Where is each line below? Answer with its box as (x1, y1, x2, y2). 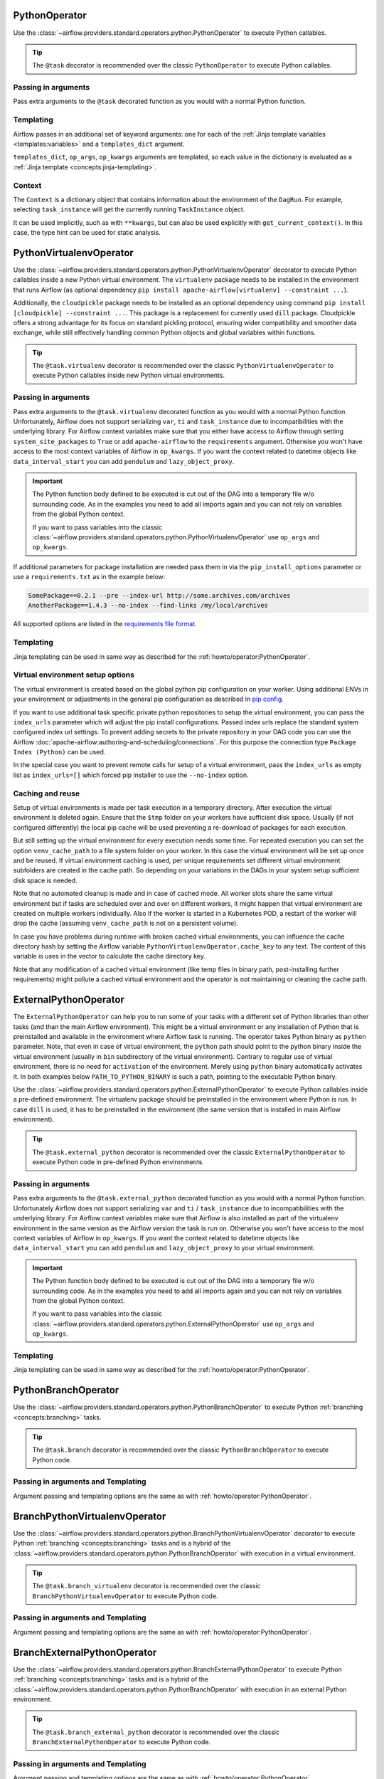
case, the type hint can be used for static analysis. (13, 228, 161, 237)
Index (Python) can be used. (13, 748, 106, 756)
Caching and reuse (13, 788, 80, 798)
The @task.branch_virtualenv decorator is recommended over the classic (32, 1582, 261, 1590)
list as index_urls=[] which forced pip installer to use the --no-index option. (13, 771, 249, 779)
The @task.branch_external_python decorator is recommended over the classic (32, 1728, 280, 1736)
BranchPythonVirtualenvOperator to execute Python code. (32, 1591, 218, 1600)
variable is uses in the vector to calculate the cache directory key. (13, 952, 206, 961)
